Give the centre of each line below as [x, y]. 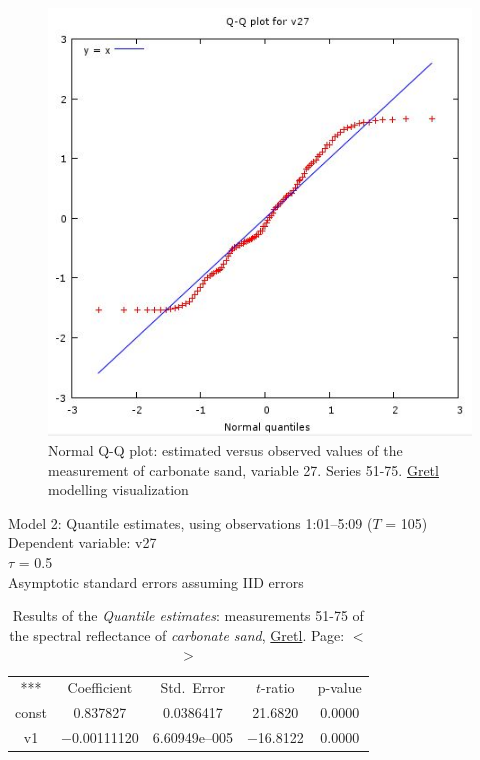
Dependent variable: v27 [82, 542]
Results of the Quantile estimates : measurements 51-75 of [188, 615]
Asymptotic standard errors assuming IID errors [156, 581]
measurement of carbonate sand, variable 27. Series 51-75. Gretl [243, 469]
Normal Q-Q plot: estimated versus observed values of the [225, 450]
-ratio [278, 687]
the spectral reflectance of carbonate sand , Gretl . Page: [177, 634]
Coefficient [100, 687]
